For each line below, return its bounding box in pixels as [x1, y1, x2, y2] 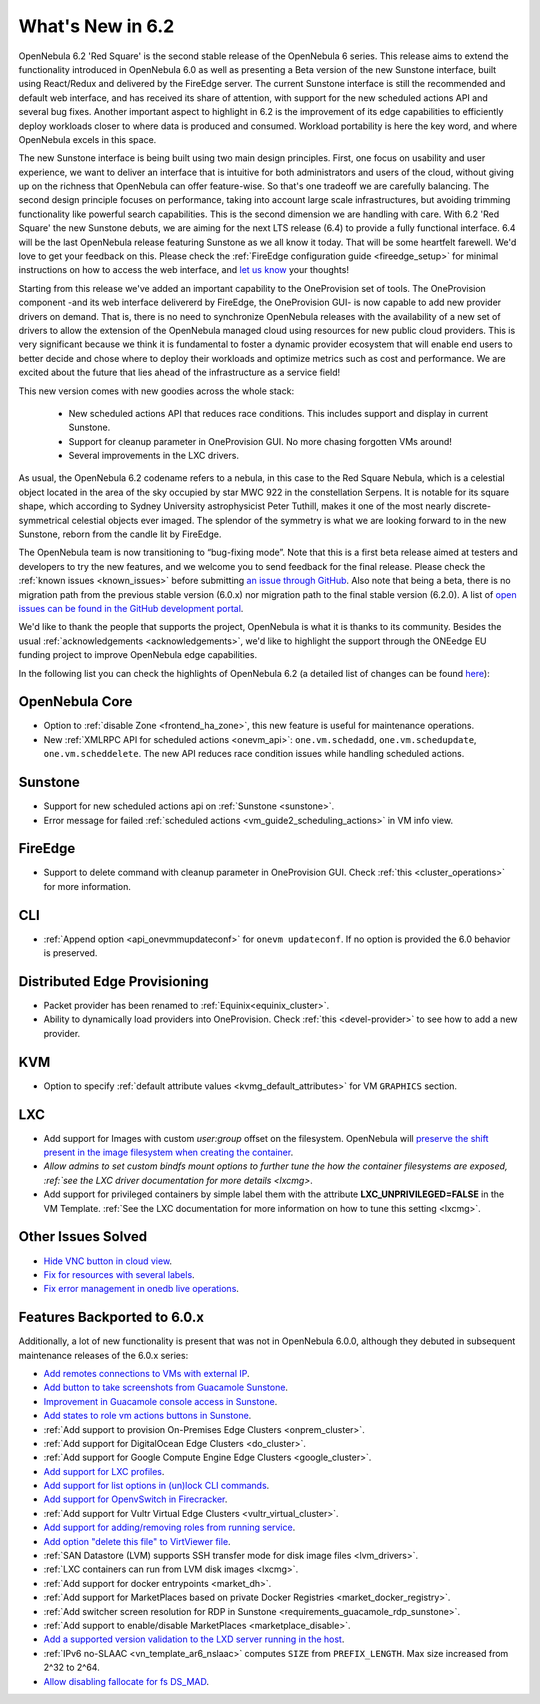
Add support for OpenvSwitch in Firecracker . [43, 1493, 228, 1505]
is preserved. [43, 947, 98, 959]
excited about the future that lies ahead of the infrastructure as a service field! [18, 366, 341, 379]
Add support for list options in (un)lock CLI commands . [43, 1480, 270, 1492]
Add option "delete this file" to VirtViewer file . [43, 1535, 231, 1547]
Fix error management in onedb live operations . [43, 1283, 240, 1295]
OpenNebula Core [18, 693, 133, 710]
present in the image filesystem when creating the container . [43, 1146, 294, 1159]
